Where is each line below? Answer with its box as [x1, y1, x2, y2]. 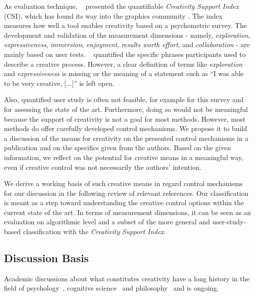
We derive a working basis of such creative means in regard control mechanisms [4, 178, 243, 188]
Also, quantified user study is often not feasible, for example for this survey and [4, 94, 244, 105]
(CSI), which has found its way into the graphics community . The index [4, 10, 223, 21]
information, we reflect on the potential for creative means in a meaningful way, [4, 152, 243, 162]
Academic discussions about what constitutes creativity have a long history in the [4, 273, 250, 283]
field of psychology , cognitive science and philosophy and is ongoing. [4, 283, 219, 293]
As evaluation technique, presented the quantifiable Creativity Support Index [4, 1, 239, 11]
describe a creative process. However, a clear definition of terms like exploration [4, 58, 243, 69]
